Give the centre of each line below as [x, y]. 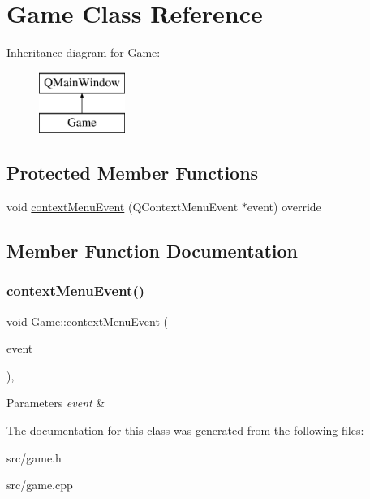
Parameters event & [56, 403]
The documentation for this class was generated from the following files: [185, 430]
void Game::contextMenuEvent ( [88, 321]
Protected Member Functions [133, 173]
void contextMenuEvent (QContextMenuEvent [123, 207]
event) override [284, 207]
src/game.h [34, 457]
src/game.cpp [40, 485]
